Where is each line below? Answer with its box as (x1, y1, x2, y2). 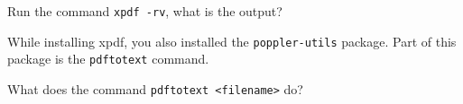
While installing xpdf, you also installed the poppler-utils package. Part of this (7, 31, 457, 50)
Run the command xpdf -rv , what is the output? (7, 2, 282, 20)
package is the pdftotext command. (7, 49, 209, 68)
